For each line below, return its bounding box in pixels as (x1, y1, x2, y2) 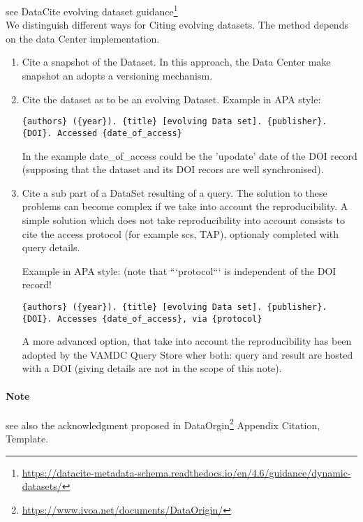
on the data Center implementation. (6, 31, 160, 45)
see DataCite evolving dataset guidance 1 (6, 2, 178, 18)
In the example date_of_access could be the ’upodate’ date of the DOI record (22, 148, 357, 163)
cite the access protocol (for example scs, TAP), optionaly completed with (22, 226, 339, 241)
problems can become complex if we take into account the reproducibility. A (22, 199, 348, 214)
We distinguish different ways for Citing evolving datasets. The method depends (6, 17, 348, 32)
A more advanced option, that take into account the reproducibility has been (22, 334, 352, 348)
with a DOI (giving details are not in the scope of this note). (22, 361, 282, 375)
